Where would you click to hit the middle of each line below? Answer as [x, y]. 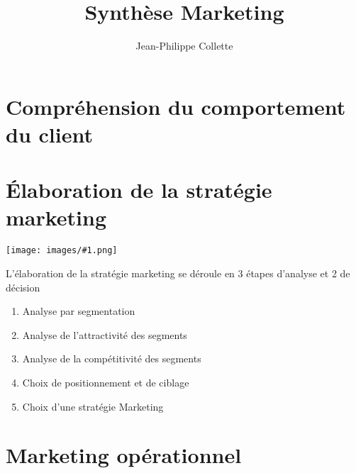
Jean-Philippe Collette [184, 46]
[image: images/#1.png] [62, 251]
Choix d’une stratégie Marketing [93, 406]
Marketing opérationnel [124, 455]
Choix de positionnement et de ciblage [106, 383]
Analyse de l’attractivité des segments [105, 334]
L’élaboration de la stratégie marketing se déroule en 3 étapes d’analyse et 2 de [178, 273]
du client [49, 134]
